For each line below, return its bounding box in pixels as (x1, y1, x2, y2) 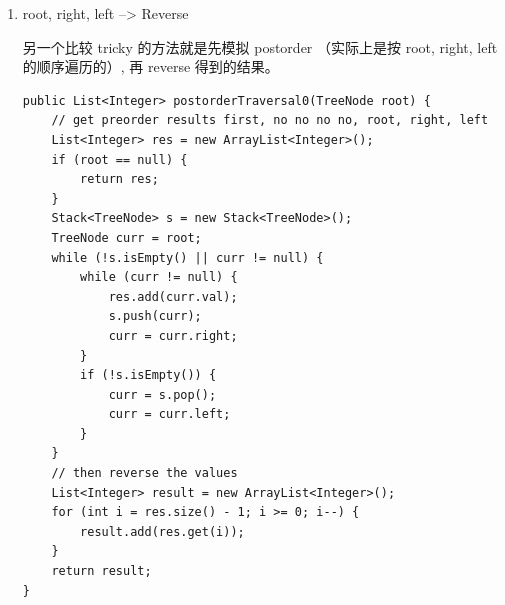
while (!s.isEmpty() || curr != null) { (51, 250, 324, 265)
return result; (51, 564, 152, 579)
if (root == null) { (51, 152, 188, 167)
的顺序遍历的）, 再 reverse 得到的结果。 (22, 56, 279, 77)
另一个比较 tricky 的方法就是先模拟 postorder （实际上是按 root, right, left (22, 36, 498, 57)
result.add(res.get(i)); (80, 524, 245, 539)
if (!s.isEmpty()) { (80, 368, 217, 383)
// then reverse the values (51, 466, 238, 481)
